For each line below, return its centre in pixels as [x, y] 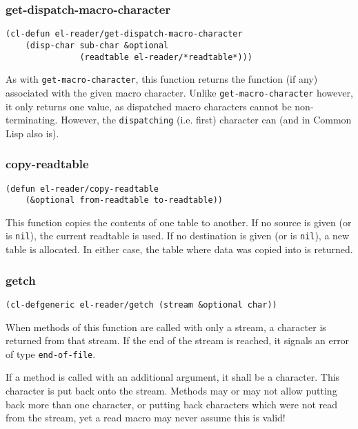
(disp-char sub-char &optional [97, 45]
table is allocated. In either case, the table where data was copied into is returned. [179, 249]
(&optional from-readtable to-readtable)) [124, 200]
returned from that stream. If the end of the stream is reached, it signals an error [178, 340]
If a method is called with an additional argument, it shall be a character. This [173, 377]
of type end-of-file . [51, 353]
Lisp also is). [32, 133]
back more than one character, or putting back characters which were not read [172, 404]
